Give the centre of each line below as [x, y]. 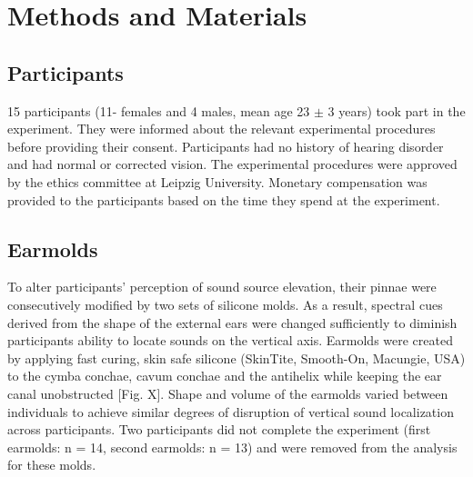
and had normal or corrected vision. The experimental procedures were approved [232, 164]
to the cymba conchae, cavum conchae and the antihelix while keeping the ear [225, 376]
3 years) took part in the [397, 110]
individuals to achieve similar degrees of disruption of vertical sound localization [231, 411]
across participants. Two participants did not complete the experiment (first [219, 429]
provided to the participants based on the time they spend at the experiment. [224, 199]
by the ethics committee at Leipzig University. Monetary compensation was [217, 181]
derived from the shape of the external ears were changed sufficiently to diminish [232, 322]
